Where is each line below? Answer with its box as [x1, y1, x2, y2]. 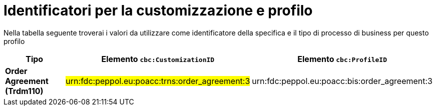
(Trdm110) [5, 85, 44, 96]
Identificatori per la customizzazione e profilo [4, 2, 313, 19]
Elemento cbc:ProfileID [297, 53, 387, 64]
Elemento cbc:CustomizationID [101, 53, 215, 64]
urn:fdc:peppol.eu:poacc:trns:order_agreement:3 [66, 75, 250, 86]
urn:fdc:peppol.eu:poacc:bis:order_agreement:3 [252, 75, 432, 86]
